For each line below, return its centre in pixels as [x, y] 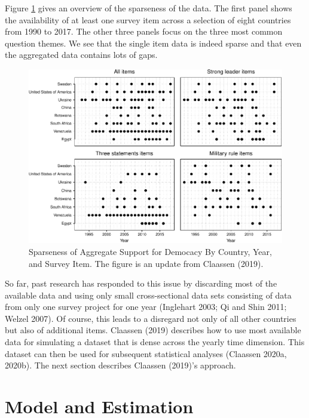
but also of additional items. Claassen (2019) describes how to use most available [153, 330]
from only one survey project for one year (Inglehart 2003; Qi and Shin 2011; [146, 307]
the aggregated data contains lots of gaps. [81, 55]
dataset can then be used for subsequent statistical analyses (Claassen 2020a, [146, 353]
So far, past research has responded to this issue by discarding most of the [141, 283]
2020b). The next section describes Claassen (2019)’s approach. [120, 365]
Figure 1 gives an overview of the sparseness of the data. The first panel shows [149, 8]
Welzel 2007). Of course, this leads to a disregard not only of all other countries [151, 318]
